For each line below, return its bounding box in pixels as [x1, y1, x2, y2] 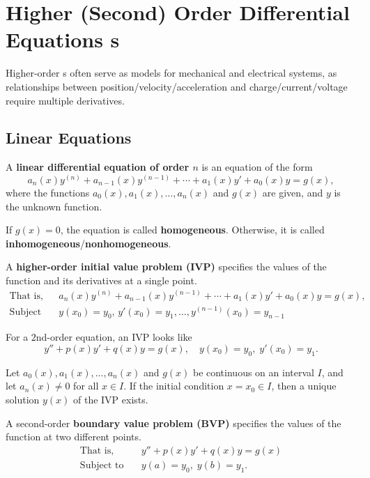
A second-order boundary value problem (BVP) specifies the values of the [6, 415, 341, 430]
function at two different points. [6, 429, 141, 444]
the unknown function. [6, 199, 102, 213]
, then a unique [271, 378, 337, 393]
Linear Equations [6, 127, 132, 148]
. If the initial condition [123, 378, 224, 393]
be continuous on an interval [192, 364, 314, 379]
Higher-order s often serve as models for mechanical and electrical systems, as [6, 65, 337, 80]
